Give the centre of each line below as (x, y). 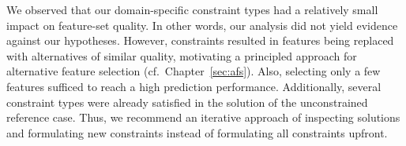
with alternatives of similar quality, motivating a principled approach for (182, 55)
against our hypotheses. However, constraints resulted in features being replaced (200, 40)
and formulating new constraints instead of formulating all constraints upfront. (197, 132)
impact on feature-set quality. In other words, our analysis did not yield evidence (202, 25)
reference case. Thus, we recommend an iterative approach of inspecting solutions (203, 117)
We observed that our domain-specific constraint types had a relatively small (192, 9)
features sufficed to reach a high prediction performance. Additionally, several (194, 86)
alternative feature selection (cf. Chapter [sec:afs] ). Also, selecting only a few (194, 71)
